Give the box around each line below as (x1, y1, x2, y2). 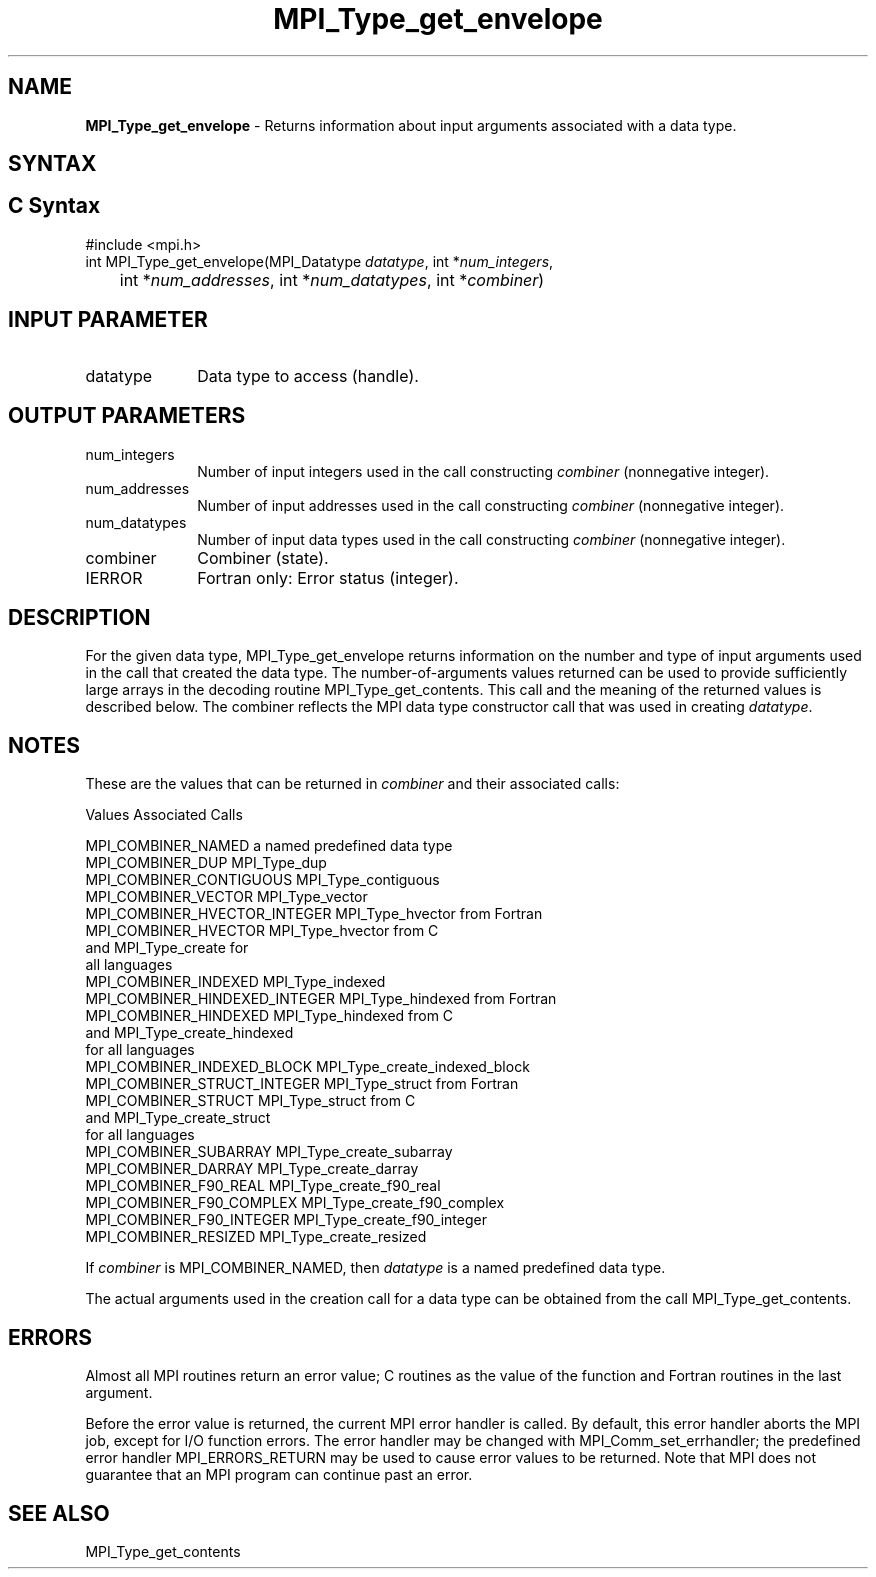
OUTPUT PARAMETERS (8, 403, 246, 429)
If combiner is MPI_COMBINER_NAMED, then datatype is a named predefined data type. (85, 1259, 666, 1277)
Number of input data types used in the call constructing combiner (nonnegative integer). (197, 530, 786, 548)
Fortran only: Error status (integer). (197, 567, 459, 588)
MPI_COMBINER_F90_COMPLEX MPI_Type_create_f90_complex (85, 1194, 505, 1212)
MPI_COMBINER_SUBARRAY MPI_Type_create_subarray (85, 1143, 453, 1161)
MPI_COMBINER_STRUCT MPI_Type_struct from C (85, 1092, 416, 1110)
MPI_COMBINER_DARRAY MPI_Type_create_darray (85, 1160, 419, 1178)
